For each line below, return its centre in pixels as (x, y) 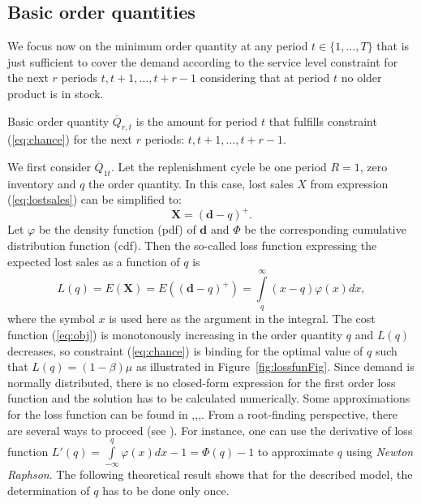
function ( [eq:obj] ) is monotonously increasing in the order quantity (175, 335)
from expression (349, 183)
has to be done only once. (166, 490)
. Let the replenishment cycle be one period (219, 166)
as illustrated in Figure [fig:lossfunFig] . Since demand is (275, 366)
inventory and (42, 183)
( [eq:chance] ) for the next (70, 139)
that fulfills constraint (323, 121)
